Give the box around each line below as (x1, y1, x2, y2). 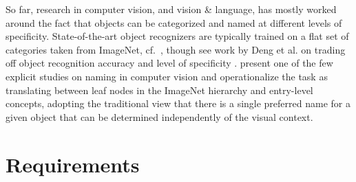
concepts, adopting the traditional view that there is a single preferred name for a (6, 96, 350, 111)
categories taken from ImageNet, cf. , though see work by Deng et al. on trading (6, 42, 346, 56)
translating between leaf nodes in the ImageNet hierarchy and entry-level (6, 82, 313, 97)
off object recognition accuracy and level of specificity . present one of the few (6, 56, 333, 70)
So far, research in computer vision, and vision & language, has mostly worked (6, 2, 337, 16)
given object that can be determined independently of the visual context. (6, 109, 313, 124)
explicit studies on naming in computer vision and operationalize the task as (6, 69, 328, 83)
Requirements (6, 150, 140, 178)
